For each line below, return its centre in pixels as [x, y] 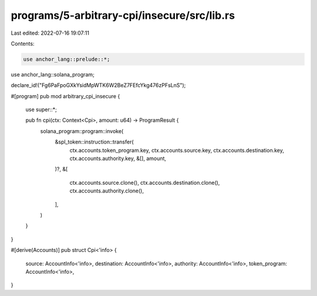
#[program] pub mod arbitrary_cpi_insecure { [65, 96]
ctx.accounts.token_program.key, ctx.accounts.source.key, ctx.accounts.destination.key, [177, 150]
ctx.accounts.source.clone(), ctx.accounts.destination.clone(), [145, 182]
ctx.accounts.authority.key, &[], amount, [118, 158]
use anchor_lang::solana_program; [53, 74]
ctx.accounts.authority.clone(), [107, 191]
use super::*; [41, 109]
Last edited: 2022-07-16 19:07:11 [50, 33]
